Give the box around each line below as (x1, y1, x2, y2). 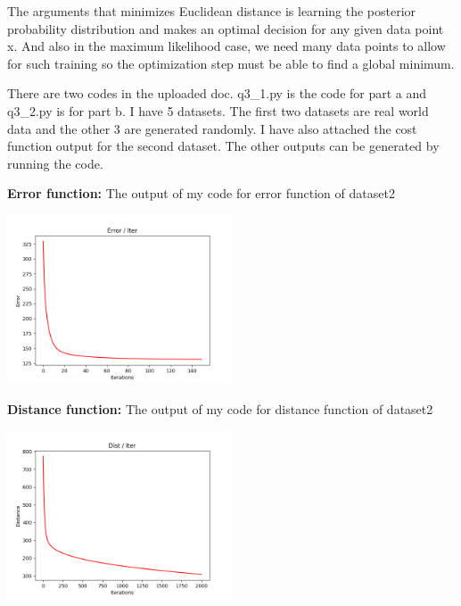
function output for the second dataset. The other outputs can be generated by (7, 137, 440, 155)
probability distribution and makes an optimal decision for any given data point (7, 19, 444, 37)
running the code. (7, 154, 103, 172)
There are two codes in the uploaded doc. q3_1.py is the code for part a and (7, 84, 427, 103)
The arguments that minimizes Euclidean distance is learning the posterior (7, 2, 416, 20)
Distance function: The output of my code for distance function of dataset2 (7, 399, 433, 418)
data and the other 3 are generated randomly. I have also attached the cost (7, 119, 417, 137)
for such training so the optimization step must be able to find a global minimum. (7, 54, 455, 72)
